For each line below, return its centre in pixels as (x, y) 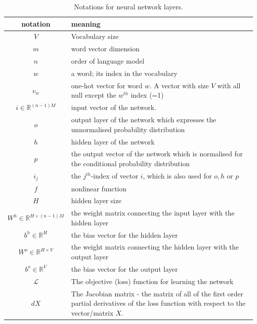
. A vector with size (179, 85)
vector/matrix (92, 312)
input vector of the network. (114, 107)
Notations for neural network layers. (128, 6)
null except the (94, 95)
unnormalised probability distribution (128, 129)
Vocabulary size (95, 36)
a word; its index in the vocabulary (124, 73)
